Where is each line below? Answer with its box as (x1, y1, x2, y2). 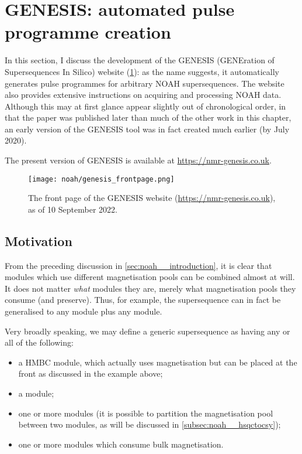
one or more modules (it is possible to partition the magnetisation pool (18, 407, 273, 419)
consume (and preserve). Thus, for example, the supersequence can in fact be (5, 293, 281, 306)
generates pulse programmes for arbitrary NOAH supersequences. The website (5, 77, 284, 89)
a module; (18, 387, 54, 400)
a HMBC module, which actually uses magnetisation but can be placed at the (18, 356, 297, 368)
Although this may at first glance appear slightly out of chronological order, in (5, 100, 286, 112)
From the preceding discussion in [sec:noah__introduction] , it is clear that (5, 259, 272, 271)
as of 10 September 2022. (28, 203, 117, 215)
